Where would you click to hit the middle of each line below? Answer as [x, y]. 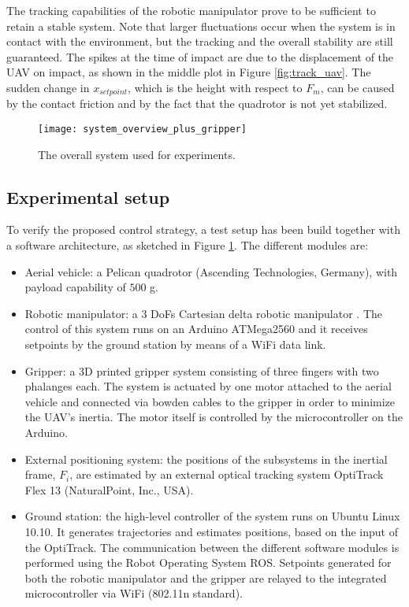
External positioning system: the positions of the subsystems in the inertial [206, 459]
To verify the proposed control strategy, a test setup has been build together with [203, 229]
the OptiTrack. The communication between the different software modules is [212, 547]
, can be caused [357, 87]
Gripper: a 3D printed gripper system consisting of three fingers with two [202, 370]
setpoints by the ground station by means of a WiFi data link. [175, 344]
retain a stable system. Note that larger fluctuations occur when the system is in [201, 26]
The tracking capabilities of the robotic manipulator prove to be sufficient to [191, 10]
